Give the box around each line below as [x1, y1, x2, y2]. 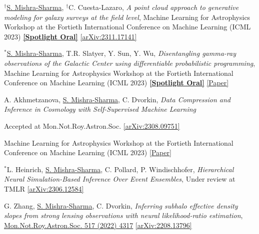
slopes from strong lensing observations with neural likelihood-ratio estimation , [4, 210, 243, 221]
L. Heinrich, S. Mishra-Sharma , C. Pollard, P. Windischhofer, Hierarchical [6, 164, 234, 174]
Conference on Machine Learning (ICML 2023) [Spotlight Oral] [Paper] [4, 77, 229, 88]
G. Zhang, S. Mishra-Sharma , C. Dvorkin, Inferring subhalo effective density [4, 200, 238, 211]
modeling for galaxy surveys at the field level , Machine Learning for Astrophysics [4, 11, 250, 22]
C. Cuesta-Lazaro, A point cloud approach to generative [68, 2, 239, 12]
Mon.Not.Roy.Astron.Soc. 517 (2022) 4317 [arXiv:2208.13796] [4, 220, 192, 230]
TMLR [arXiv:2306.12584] [4, 183, 84, 194]
